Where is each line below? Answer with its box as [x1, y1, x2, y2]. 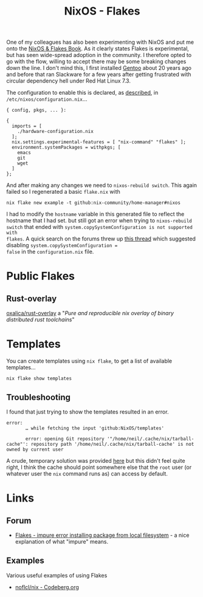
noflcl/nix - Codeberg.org [15, 583, 79, 590]
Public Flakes [6, 269, 75, 283]
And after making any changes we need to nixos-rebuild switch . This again [6, 182, 198, 189]
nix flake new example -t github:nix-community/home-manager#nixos [6, 200, 181, 206]
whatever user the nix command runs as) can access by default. [6, 469, 168, 477]
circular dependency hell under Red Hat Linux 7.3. [6, 77, 131, 84]
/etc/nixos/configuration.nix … [6, 95, 88, 103]
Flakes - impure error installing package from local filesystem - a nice [15, 531, 190, 539]
